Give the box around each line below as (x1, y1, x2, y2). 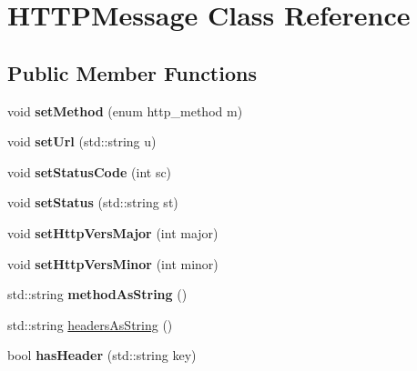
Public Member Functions (7, 58, 257, 86)
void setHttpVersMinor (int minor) (7, 254, 219, 273)
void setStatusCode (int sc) (7, 162, 172, 181)
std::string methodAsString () (7, 285, 188, 304)
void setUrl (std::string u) (7, 132, 157, 151)
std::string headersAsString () (7, 315, 173, 334)
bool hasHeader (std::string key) (7, 346, 197, 365)
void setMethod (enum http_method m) (7, 101, 243, 120)
